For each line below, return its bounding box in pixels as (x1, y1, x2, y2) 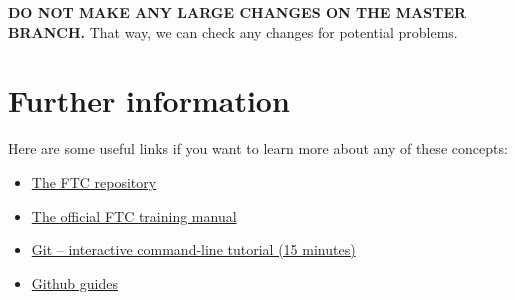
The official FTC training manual (31, 205, 237, 226)
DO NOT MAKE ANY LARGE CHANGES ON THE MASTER (8, 2, 467, 22)
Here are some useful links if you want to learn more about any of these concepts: (8, 138, 508, 159)
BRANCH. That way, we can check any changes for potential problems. (8, 21, 458, 42)
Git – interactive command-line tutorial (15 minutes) (31, 239, 356, 260)
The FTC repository (31, 171, 157, 192)
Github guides (31, 272, 118, 293)
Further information (8, 80, 290, 121)
